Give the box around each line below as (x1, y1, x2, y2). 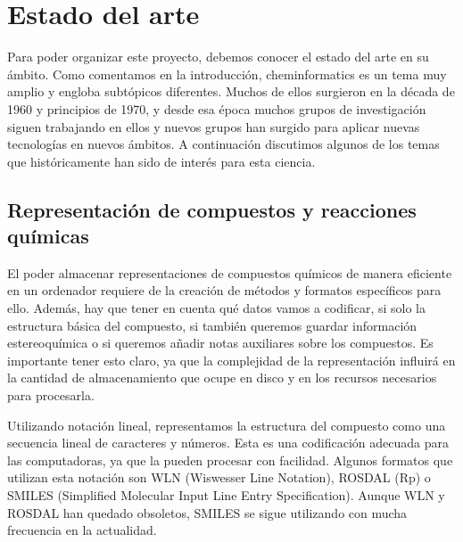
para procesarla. (7, 386, 95, 405)
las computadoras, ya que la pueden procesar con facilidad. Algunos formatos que (7, 450, 453, 469)
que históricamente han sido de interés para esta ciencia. (7, 152, 316, 170)
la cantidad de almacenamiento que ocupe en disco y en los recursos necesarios (7, 368, 437, 387)
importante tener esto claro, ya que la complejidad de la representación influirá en (7, 350, 456, 369)
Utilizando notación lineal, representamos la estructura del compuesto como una (7, 415, 446, 434)
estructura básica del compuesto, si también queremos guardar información (7, 316, 418, 334)
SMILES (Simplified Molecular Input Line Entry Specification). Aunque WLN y (7, 486, 445, 504)
